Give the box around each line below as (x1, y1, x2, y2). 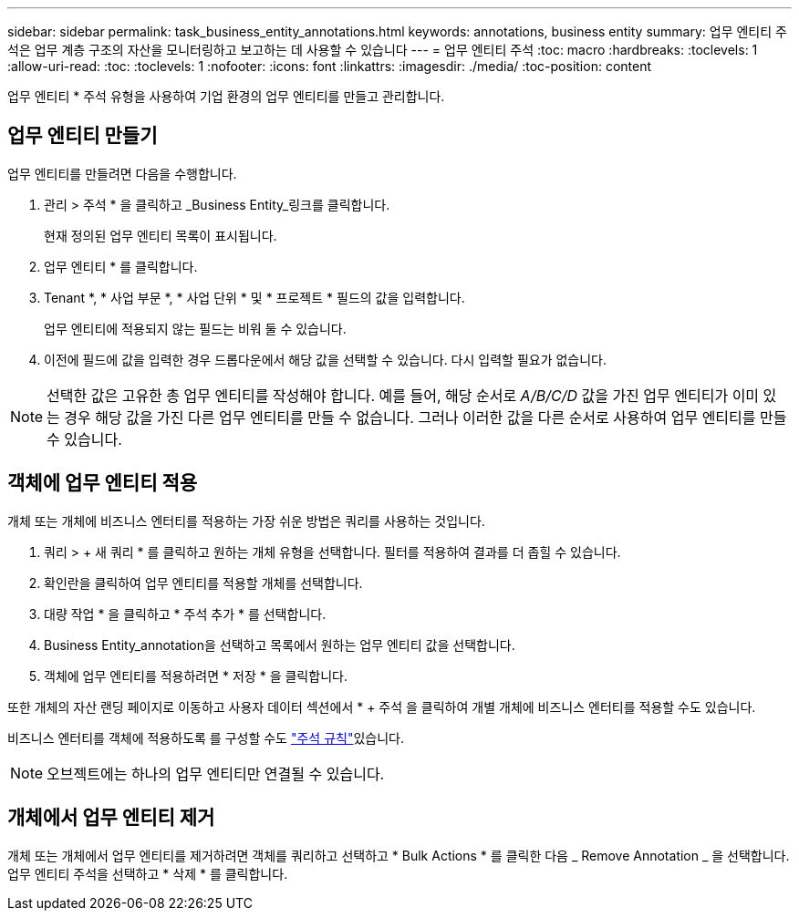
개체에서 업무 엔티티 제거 (7, 806, 215, 830)
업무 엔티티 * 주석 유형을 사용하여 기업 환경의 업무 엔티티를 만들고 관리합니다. (7, 88, 445, 104)
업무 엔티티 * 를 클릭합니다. (44, 258, 198, 274)
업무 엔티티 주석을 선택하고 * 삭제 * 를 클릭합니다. (7, 865, 288, 882)
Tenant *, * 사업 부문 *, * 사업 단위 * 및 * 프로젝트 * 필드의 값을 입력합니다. (44, 289, 465, 305)
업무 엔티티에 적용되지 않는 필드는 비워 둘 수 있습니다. (44, 320, 347, 336)
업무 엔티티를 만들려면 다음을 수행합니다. (7, 165, 237, 181)
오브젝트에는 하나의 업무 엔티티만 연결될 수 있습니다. (47, 764, 385, 783)
